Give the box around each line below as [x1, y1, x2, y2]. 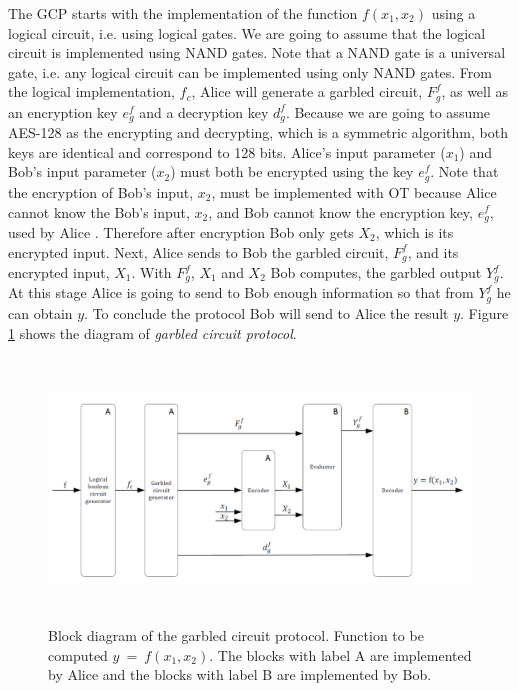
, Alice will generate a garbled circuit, [191, 81, 423, 102]
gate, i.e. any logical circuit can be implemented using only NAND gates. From [8, 61, 492, 82]
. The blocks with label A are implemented [209, 644, 472, 665]
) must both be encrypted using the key [170, 161, 414, 182]
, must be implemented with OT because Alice [211, 181, 497, 202]
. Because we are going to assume [285, 101, 491, 122]
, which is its [375, 221, 454, 242]
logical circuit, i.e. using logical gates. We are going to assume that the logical [8, 22, 486, 43]
